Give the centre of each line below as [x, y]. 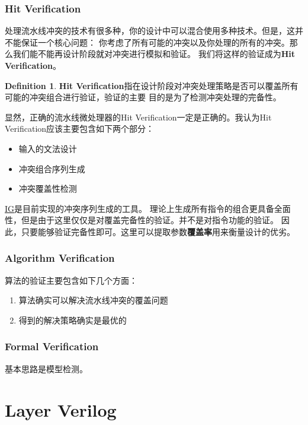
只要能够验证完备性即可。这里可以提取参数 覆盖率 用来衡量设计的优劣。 [158, 231]
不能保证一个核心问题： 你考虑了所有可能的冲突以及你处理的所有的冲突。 [147, 42]
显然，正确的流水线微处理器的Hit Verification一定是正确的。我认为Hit [138, 117]
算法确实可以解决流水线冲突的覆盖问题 [93, 300]
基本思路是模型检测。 [46, 368]
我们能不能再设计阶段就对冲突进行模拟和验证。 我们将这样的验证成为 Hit [154, 54]
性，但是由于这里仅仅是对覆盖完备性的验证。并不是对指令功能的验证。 [142, 220]
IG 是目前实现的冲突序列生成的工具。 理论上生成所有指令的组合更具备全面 [148, 208]
